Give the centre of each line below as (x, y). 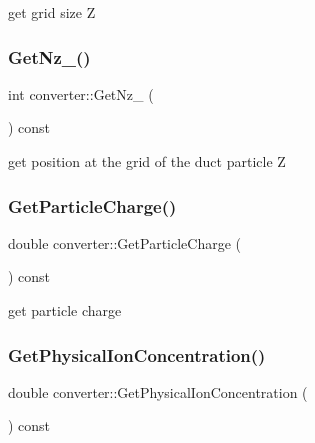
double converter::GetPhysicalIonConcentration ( (158, 391)
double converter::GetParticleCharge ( (125, 242)
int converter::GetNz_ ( (81, 93)
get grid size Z (52, 12)
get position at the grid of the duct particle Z (147, 161)
